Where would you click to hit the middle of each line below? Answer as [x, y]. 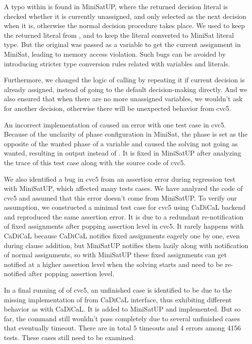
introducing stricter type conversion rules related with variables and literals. [117, 63]
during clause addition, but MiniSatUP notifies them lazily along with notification [126, 245]
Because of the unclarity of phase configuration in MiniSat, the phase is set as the [126, 134]
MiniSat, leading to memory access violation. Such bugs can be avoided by [115, 54]
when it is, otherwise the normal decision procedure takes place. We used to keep [125, 25]
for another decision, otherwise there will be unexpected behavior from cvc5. [118, 108]
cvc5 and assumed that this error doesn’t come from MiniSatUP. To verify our [120, 197]
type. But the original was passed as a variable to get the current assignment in [122, 44]
